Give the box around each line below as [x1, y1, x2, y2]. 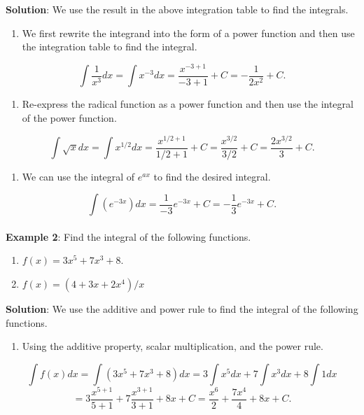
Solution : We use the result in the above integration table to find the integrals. [6, 2, 349, 16]
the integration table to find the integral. [22, 39, 197, 54]
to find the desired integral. [153, 169, 271, 183]
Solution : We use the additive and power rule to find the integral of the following [6, 302, 358, 316]
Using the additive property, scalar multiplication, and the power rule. [22, 339, 323, 353]
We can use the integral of [22, 169, 135, 183]
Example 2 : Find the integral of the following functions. [6, 229, 251, 244]
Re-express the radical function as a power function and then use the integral [22, 97, 353, 111]
